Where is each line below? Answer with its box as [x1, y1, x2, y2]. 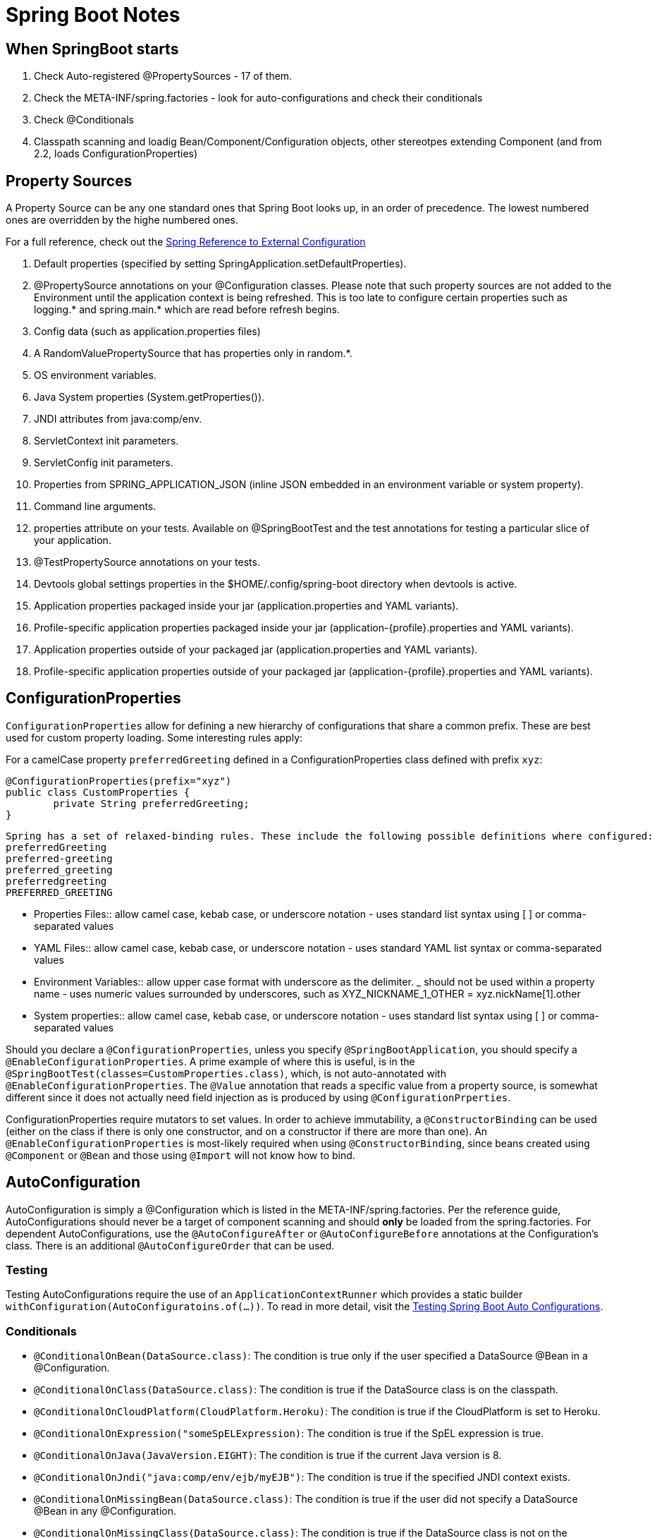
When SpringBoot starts [6, 40, 179, 58]
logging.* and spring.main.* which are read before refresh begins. [34, 303, 340, 316]
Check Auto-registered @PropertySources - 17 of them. [34, 70, 293, 83]
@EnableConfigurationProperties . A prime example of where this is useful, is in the [6, 1055, 415, 1067]
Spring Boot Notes [6, 3, 180, 27]
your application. [34, 534, 111, 547]
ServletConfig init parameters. [34, 456, 173, 469]
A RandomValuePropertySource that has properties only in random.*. [34, 347, 352, 360]
